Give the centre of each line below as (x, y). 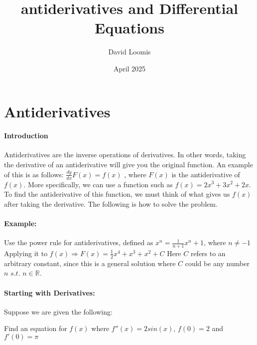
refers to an (208, 253)
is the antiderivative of (206, 174)
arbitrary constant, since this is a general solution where (90, 263)
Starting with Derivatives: (50, 292)
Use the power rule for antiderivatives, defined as (79, 242)
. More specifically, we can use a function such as (98, 184)
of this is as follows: (34, 174)
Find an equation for (36, 328)
